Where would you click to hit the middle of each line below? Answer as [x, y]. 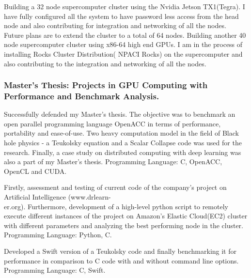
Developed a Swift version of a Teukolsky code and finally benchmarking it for [120, 251]
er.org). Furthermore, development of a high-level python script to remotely [116, 206]
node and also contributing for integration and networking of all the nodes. [115, 25]
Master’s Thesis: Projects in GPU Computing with [106, 85]
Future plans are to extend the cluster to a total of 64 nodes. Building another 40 [125, 35]
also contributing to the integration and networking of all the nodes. [105, 63]
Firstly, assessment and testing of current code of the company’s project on [115, 187]
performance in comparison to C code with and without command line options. [121, 260]
